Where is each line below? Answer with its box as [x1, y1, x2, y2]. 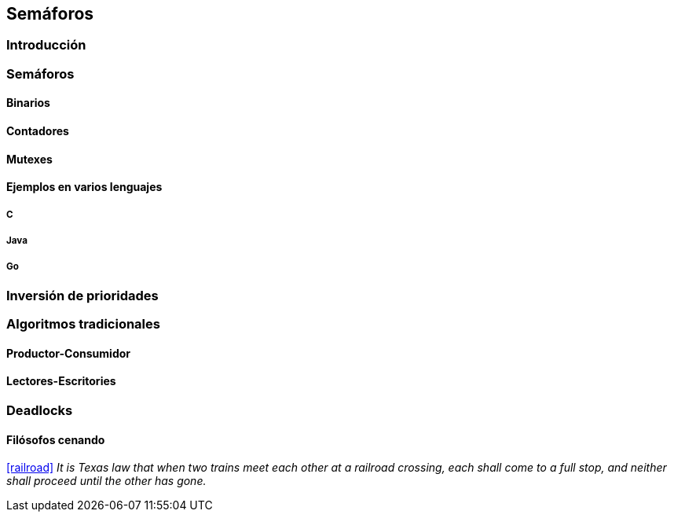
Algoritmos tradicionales [6, 316, 160, 332]
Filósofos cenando [6, 432, 105, 446]
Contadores [6, 124, 69, 138]
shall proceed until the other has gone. [6, 474, 207, 488]
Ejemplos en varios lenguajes [6, 180, 163, 194]
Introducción [6, 37, 86, 53]
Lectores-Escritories [6, 374, 116, 388]
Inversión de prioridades [6, 287, 159, 303]
